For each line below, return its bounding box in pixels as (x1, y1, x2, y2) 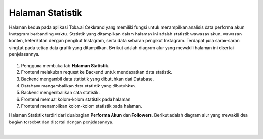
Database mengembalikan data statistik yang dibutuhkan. (21, 83, 136, 88)
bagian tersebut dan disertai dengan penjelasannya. (9, 119, 113, 125)
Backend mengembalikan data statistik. (21, 90, 100, 96)
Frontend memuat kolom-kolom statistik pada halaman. (21, 96, 131, 102)
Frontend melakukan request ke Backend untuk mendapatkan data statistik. (21, 69, 173, 75)
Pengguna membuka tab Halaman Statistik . (21, 62, 110, 68)
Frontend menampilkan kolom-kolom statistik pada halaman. (21, 103, 142, 109)
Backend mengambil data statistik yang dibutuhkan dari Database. (21, 76, 154, 82)
